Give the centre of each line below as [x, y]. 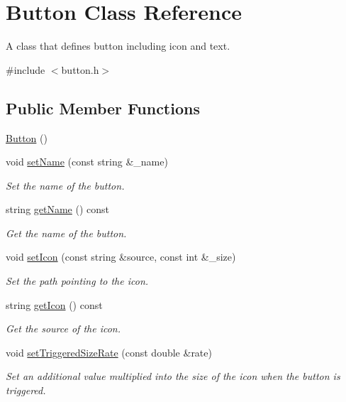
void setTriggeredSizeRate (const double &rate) [109, 352]
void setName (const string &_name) [87, 162]
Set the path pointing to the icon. [77, 281]
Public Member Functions [103, 108]
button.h [80, 69]
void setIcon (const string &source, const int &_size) [121, 257]
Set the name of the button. [65, 185]
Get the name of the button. [66, 233]
